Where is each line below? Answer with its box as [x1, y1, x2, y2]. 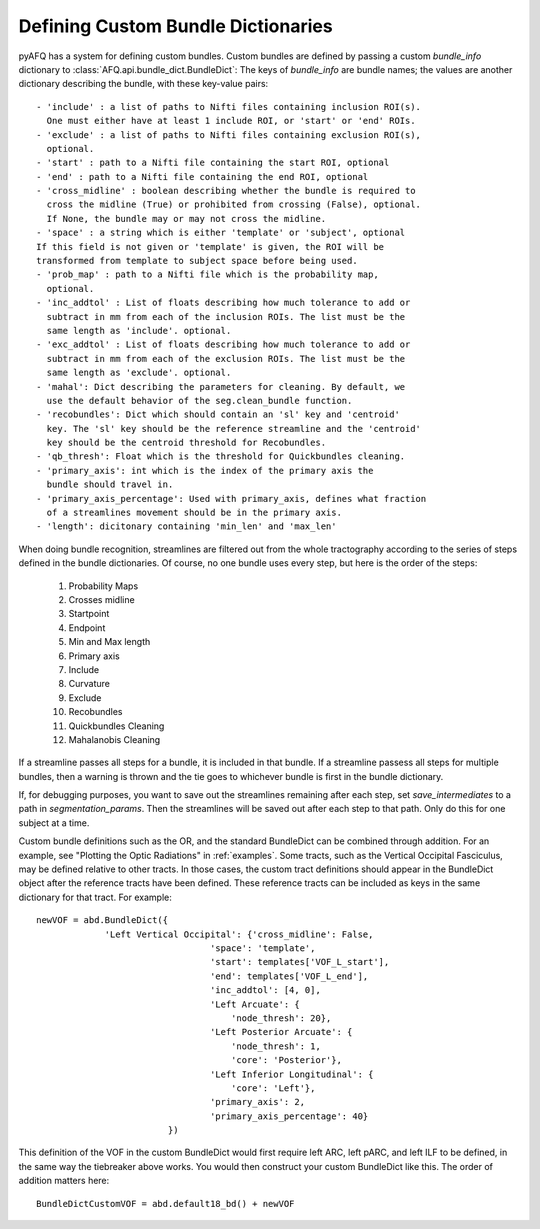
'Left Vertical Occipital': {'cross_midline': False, [104, 928, 374, 940]
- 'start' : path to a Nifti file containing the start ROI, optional [36, 157, 390, 169]
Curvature [68, 678, 110, 690]
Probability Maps [68, 580, 139, 592]
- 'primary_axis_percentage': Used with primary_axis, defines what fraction [36, 493, 427, 504]
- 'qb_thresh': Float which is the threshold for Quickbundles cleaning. [36, 451, 406, 462]
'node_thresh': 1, [230, 1040, 322, 1052]
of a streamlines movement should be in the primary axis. [46, 507, 342, 519]
